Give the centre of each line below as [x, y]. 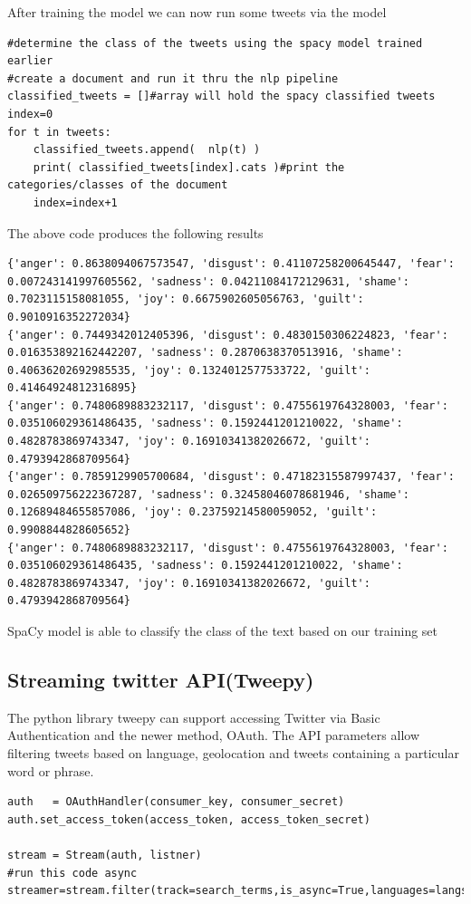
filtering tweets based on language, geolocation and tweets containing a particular [233, 752]
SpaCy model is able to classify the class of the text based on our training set [223, 630]
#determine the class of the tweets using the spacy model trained [215, 43]
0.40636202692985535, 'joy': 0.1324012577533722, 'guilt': [189, 370]
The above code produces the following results [135, 232]
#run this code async [72, 873]
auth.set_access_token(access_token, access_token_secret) [189, 819]
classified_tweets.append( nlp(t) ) [147, 150]
